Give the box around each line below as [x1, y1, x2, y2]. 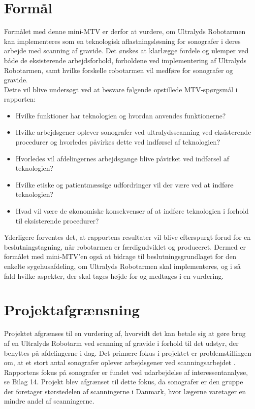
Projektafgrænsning [4, 299, 140, 320]
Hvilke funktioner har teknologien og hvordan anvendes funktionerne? [15, 110, 226, 120]
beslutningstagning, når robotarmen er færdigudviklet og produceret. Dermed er [4, 241, 246, 252]
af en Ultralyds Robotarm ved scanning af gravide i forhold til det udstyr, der [4, 337, 239, 348]
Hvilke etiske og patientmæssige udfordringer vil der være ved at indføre [15, 179, 234, 189]
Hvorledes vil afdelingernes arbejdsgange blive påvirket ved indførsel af [15, 153, 229, 163]
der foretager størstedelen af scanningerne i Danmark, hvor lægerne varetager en [4, 386, 246, 396]
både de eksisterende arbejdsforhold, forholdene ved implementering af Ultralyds [4, 55, 247, 65]
